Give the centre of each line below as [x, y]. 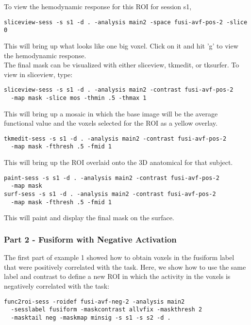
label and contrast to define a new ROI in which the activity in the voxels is [117, 276]
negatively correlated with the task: [57, 285]
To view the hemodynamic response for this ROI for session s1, [98, 6]
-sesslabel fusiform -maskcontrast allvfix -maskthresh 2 [107, 310]
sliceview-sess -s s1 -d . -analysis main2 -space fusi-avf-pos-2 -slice [126, 22]
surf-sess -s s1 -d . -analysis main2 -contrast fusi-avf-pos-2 [110, 194]
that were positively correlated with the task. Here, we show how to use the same [125, 267]
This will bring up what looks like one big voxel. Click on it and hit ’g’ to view [121, 45]
